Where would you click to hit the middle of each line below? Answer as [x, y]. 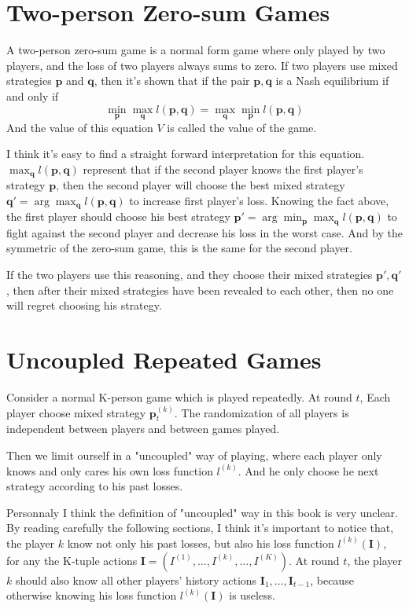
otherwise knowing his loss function [92, 595]
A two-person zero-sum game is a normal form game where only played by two [196, 50]
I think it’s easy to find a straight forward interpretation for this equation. [186, 154]
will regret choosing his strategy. [84, 305]
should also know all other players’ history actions [136, 580]
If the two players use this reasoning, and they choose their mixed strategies [190, 275]
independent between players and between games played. [143, 429]
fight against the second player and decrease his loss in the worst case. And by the [204, 232]
